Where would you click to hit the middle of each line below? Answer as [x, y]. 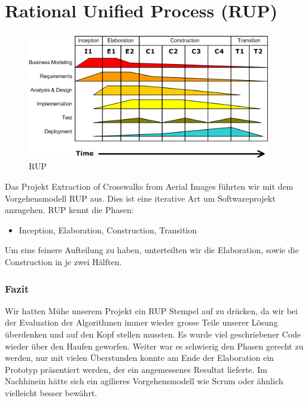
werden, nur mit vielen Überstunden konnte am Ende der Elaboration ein [139, 358]
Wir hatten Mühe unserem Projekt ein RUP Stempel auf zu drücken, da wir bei [151, 310]
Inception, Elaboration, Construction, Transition [108, 230]
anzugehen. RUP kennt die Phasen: [69, 210]
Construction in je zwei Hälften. [63, 261]
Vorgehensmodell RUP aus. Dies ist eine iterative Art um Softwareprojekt [140, 198]
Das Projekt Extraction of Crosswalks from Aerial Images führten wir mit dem [149, 186]
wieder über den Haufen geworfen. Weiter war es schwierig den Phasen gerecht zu [154, 346]
